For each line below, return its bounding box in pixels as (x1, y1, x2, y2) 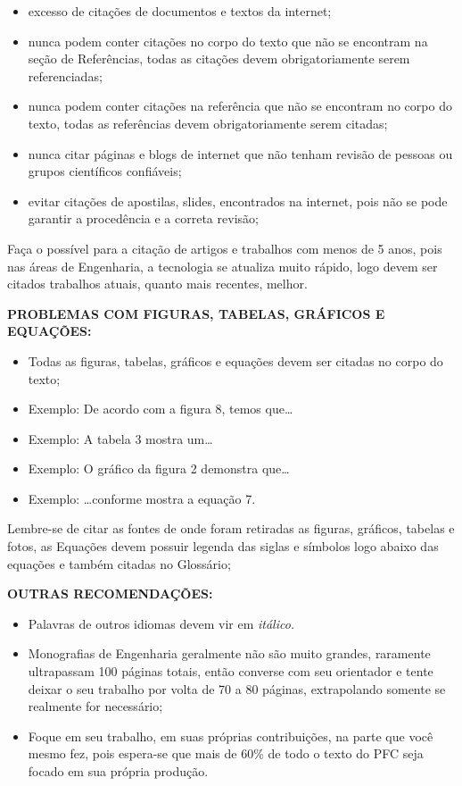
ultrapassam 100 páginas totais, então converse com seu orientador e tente (28, 662, 433, 681)
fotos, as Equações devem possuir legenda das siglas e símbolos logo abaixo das (7, 537, 439, 556)
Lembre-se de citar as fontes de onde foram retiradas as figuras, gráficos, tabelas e (7, 519, 455, 538)
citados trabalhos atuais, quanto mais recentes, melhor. (7, 274, 308, 293)
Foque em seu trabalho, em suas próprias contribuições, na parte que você (28, 726, 433, 745)
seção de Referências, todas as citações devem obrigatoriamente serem (28, 49, 410, 68)
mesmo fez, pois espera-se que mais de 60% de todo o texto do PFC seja (28, 744, 424, 763)
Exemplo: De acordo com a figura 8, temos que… (28, 399, 293, 418)
